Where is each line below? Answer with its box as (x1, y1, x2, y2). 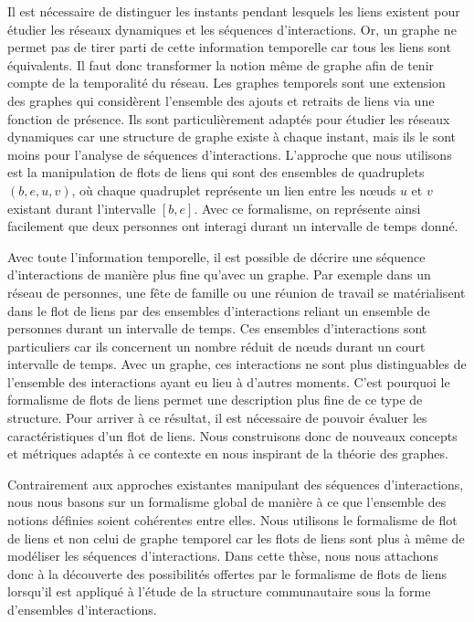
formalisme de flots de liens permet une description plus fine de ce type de (7, 390, 423, 409)
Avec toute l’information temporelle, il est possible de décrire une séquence (7, 247, 426, 266)
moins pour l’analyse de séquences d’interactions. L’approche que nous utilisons (7, 144, 452, 163)
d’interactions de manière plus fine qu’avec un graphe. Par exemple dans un (7, 265, 431, 284)
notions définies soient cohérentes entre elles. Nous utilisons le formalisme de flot (7, 511, 458, 530)
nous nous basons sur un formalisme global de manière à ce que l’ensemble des (7, 492, 447, 511)
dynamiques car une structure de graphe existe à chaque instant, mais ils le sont (7, 127, 457, 146)
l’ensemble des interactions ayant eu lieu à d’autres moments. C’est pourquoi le (7, 372, 450, 391)
